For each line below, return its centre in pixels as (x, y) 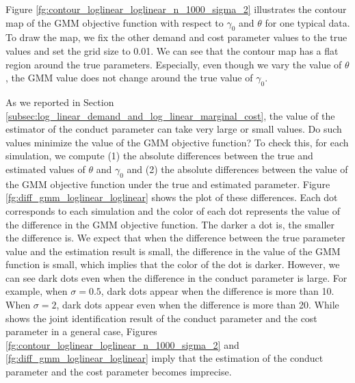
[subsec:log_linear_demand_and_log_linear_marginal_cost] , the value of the (170, 115)
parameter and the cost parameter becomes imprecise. (119, 372)
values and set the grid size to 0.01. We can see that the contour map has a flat (172, 50)
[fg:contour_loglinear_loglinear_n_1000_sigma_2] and (122, 344)
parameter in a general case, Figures (81, 331)
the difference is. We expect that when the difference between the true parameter (175, 238)
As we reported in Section (60, 102)
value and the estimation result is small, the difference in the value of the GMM (173, 251)
